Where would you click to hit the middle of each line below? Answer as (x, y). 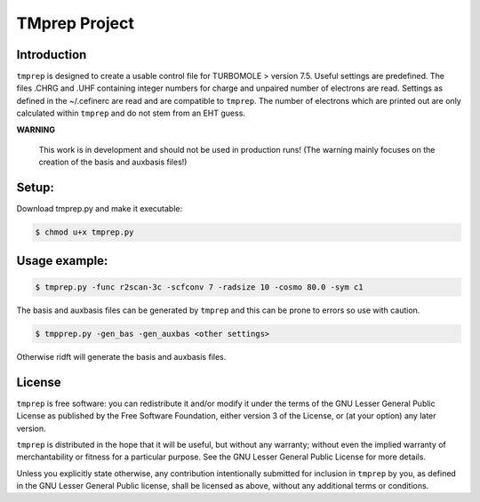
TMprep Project (76, 23)
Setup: (36, 188)
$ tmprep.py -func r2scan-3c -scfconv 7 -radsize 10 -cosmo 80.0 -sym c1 (199, 287)
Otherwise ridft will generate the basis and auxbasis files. (121, 356)
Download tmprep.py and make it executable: (100, 209)
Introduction (52, 55)
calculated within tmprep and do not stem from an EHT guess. (131, 113)
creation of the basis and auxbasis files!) (113, 162)
